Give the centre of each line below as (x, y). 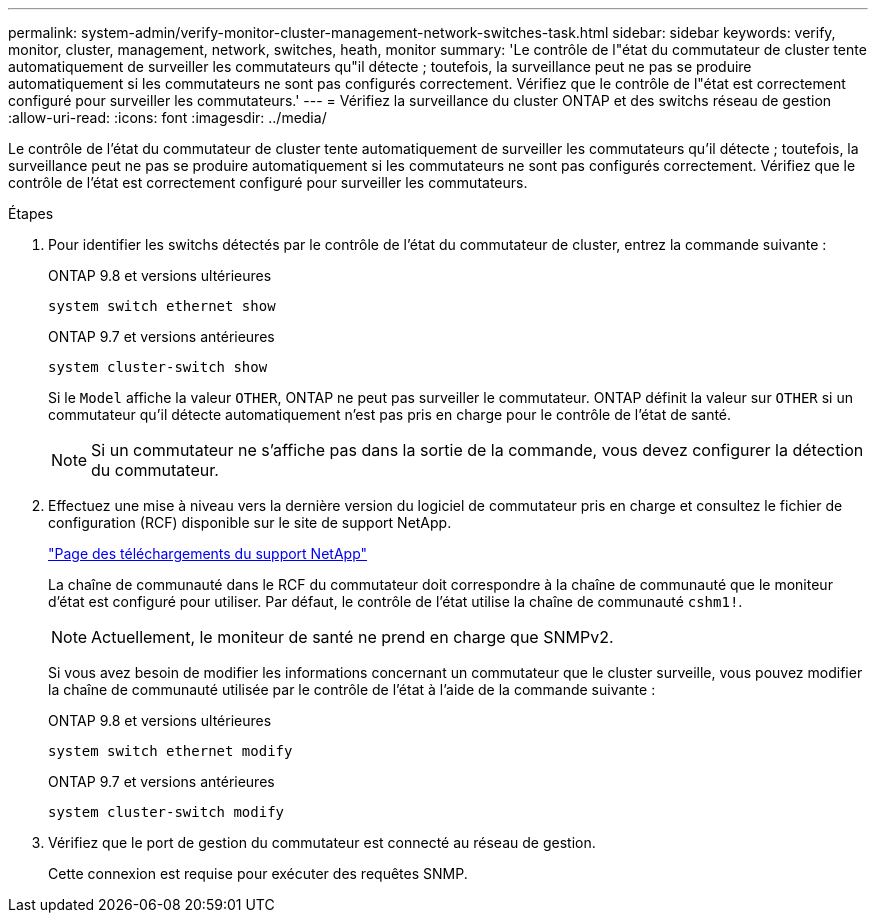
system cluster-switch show (158, 367)
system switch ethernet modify (170, 751)
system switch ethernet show (162, 306)
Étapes (31, 213)
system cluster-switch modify (166, 812)
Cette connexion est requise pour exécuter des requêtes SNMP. (258, 873)
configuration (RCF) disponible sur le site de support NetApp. (250, 522)
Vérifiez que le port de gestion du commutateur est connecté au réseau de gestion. (322, 842)
